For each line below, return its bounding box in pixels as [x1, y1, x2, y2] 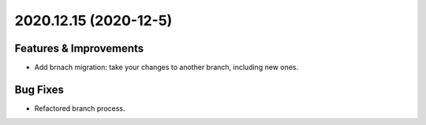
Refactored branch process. [34, 103, 125, 113]
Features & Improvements [14, 42, 144, 55]
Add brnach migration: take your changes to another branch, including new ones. [34, 63, 299, 72]
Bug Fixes [14, 83, 65, 96]
